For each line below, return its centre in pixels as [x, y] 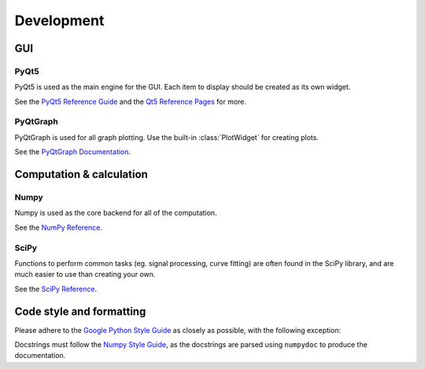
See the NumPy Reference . [58, 227]
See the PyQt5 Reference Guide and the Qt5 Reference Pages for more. [131, 101]
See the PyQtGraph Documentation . [73, 152]
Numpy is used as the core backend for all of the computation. [116, 213]
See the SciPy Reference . [56, 289]
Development [59, 20]
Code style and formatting [80, 311]
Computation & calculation [81, 174]
